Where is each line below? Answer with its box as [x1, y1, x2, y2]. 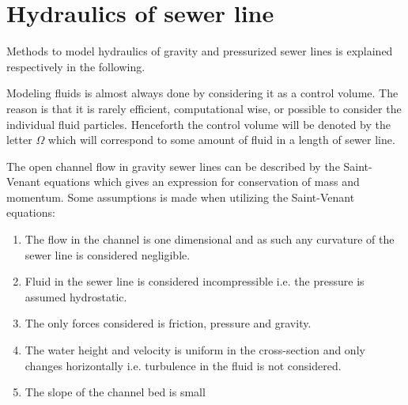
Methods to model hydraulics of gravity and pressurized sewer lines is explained [6, 43, 393, 59]
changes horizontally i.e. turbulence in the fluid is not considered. [25, 357, 342, 373]
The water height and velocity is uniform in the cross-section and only [25, 342, 365, 358]
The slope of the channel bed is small [25, 384, 206, 400]
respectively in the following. [6, 58, 145, 74]
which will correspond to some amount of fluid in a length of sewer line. [47, 131, 395, 148]
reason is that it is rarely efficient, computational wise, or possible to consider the [6, 100, 402, 116]
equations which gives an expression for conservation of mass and [43, 173, 360, 190]
